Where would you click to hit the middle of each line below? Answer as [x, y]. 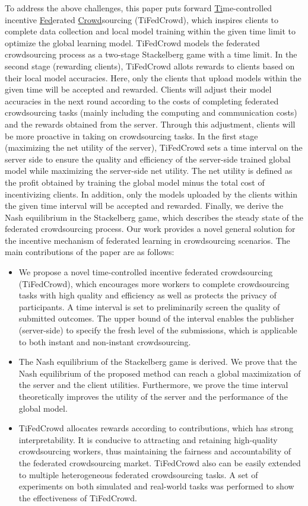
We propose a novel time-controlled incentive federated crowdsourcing [146, 272]
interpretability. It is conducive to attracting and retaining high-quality [148, 439]
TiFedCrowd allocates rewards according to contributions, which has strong [156, 428]
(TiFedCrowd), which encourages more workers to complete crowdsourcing [154, 283]
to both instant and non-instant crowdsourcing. [105, 341]
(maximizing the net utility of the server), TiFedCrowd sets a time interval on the [154, 147]
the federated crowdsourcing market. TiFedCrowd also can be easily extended [160, 462]
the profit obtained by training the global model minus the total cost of [135, 182]
